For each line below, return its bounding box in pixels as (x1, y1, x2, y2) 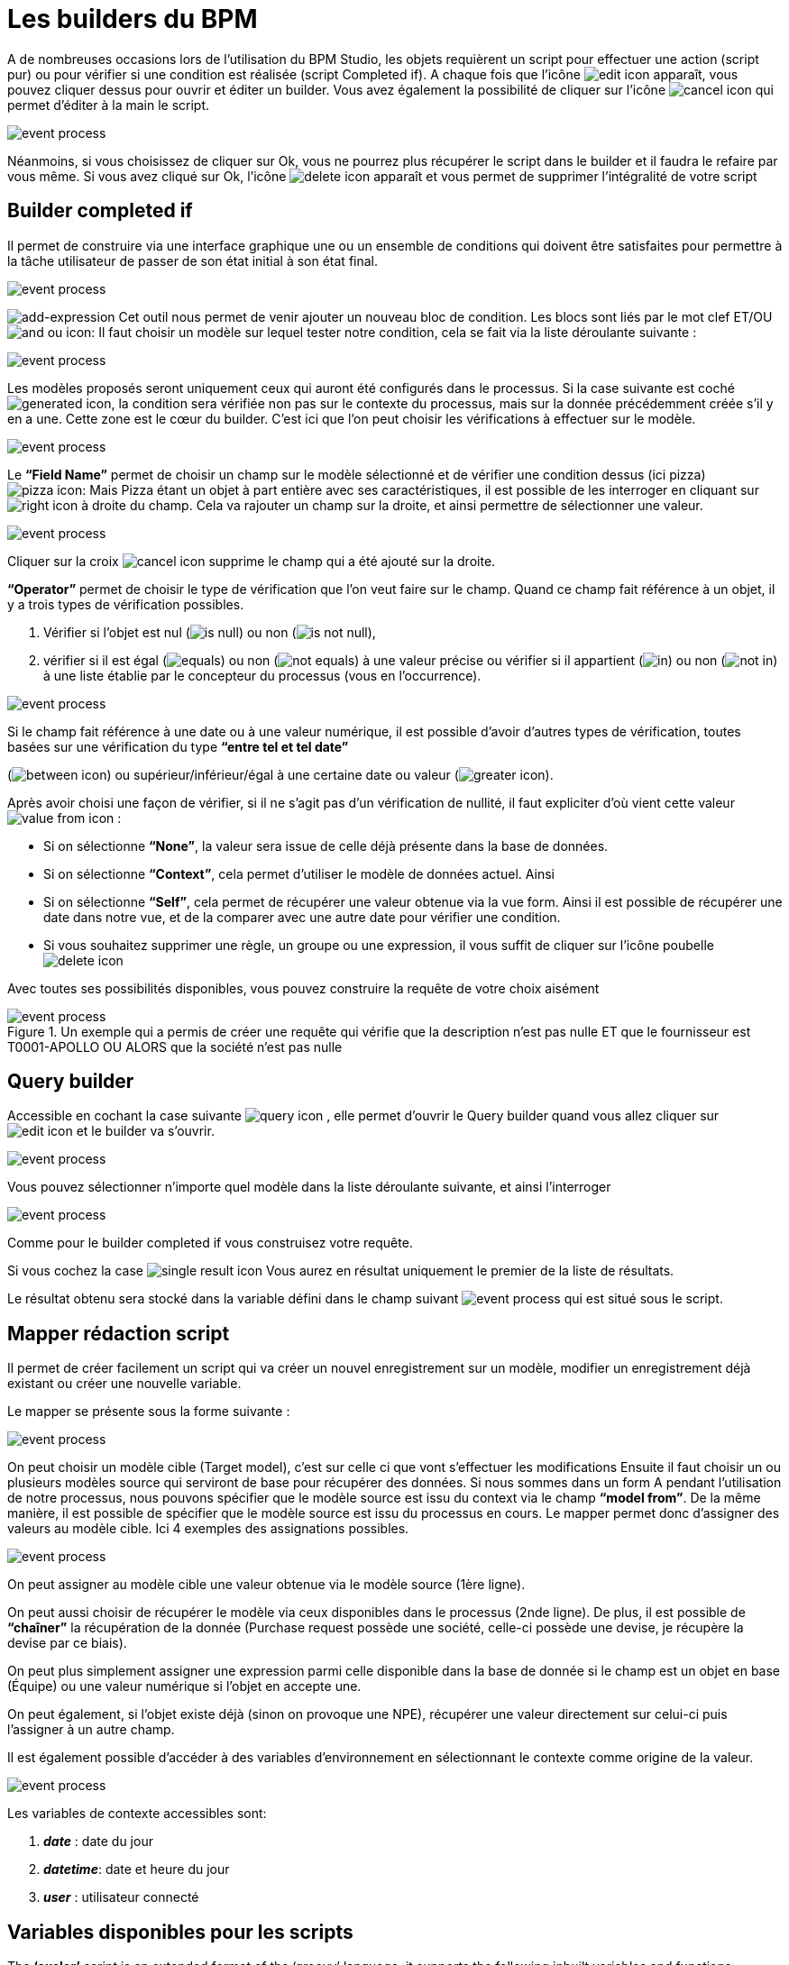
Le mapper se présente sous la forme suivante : (7, 1403, 290, 1420)
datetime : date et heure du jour (43, 1861, 230, 1878)
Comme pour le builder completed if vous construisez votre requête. (7, 1235, 413, 1251)
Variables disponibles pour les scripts (7, 1920, 353, 1943)
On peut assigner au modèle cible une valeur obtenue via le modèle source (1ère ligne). (7, 1577, 526, 1593)
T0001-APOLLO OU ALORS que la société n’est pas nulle (7, 1038, 343, 1055)
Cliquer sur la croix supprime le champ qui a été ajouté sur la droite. (7, 553, 496, 569)
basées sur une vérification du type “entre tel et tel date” (7, 738, 349, 754)
